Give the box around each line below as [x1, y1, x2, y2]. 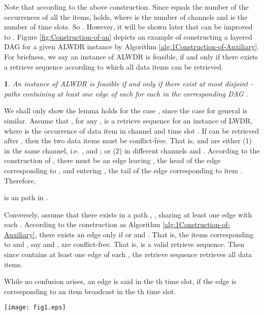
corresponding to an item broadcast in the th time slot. [4, 286, 176, 296]
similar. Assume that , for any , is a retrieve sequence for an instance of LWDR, [4, 115, 253, 125]
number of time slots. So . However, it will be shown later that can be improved [4, 21, 253, 32]
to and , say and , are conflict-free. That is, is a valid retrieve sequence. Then [4, 239, 244, 249]
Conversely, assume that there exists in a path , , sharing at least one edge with [4, 209, 252, 219]
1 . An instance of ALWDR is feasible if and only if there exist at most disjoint [4, 78, 248, 89]
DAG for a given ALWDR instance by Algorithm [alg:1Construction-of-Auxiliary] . [4, 41, 259, 52]
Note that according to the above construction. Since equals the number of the [4, 2, 249, 12]
